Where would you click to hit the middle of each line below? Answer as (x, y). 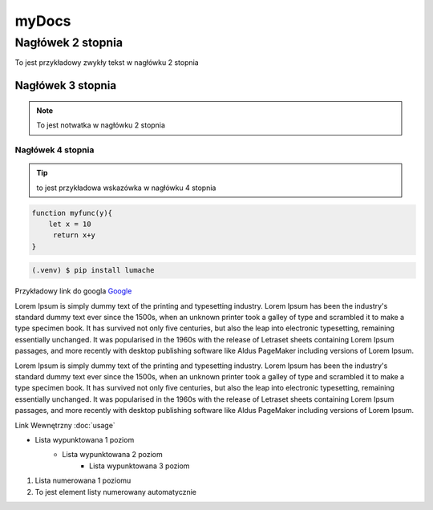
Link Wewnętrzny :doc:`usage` (65, 425)
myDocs (43, 21)
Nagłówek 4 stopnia (55, 150)
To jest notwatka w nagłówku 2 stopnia (101, 125)
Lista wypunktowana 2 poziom (113, 455)
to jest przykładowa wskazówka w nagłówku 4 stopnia (126, 188)
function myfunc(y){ (72, 213)
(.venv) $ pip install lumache (93, 270)
